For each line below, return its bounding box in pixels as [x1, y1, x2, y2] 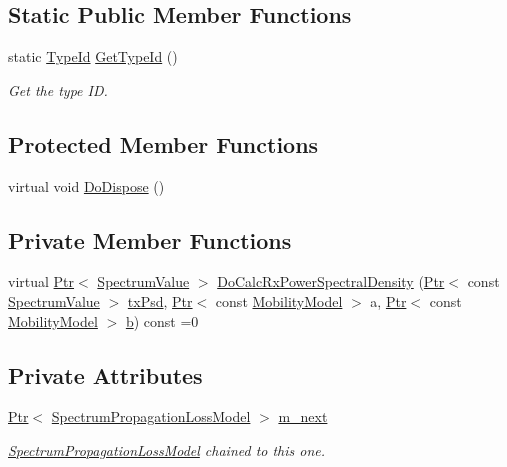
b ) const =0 [125, 310, 199, 331]
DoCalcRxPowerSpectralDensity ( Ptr [217, 271, 445, 292]
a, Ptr [370, 290, 407, 311]
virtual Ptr [8, 271, 75, 292]
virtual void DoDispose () [8, 175, 165, 196]
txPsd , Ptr [127, 290, 193, 311]
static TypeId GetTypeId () [8, 46, 178, 67]
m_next [278, 406, 328, 427]
